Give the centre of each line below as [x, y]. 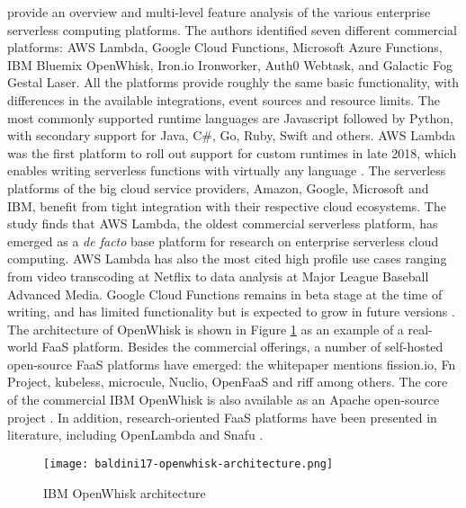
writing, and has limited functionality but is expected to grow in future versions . [231, 312]
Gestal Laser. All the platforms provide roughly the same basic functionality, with [233, 82]
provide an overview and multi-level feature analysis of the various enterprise [219, 12]
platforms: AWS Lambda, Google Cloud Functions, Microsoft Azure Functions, [225, 47]
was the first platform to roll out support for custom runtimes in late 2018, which [232, 152]
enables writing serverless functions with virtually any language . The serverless [227, 170]
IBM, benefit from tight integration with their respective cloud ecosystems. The [227, 205]
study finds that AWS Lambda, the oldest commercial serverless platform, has [223, 223]
